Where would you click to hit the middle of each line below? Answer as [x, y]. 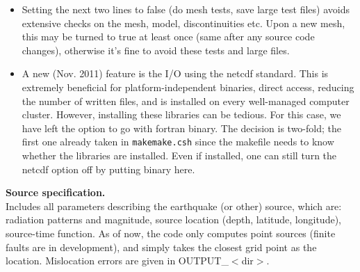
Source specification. [56, 192]
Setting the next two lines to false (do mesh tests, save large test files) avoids [186, 9]
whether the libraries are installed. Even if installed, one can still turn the [179, 155]
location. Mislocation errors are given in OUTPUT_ [117, 261]
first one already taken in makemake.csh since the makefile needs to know [178, 142]
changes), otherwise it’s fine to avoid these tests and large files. [156, 50]
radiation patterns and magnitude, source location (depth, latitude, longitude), [173, 219]
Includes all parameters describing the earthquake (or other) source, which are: [174, 206]
